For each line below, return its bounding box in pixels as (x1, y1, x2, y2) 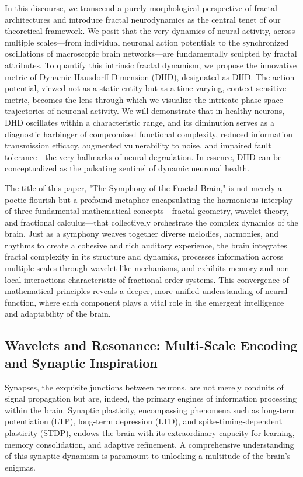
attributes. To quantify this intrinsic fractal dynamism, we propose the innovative (5, 58, 297, 71)
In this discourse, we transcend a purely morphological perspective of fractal (5, 2, 277, 13)
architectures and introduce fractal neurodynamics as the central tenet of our (5, 13, 281, 25)
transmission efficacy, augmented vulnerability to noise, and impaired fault (5, 139, 271, 151)
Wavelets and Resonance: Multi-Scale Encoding (5, 336, 298, 354)
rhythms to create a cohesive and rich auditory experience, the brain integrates (5, 238, 287, 251)
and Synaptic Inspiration (5, 353, 158, 371)
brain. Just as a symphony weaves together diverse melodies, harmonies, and (5, 227, 279, 240)
